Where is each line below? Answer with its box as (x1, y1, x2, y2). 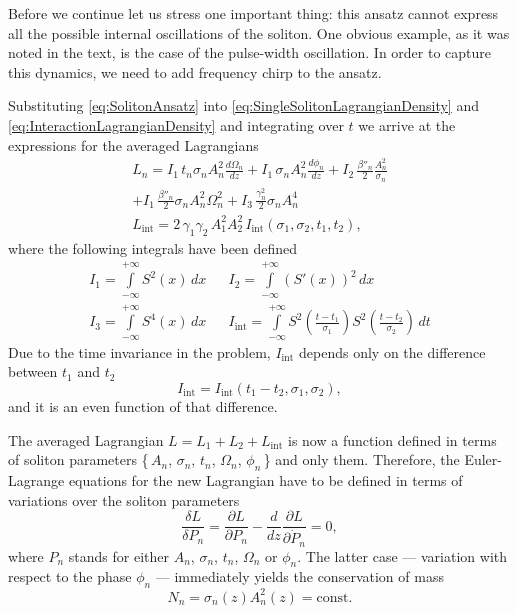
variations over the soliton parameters (8, 489, 240, 510)
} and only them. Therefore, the (263, 449, 460, 470)
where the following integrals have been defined (8, 237, 298, 258)
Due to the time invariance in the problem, (8, 341, 271, 362)
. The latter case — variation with (297, 545, 508, 566)
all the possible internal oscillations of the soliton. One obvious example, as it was (8, 22, 510, 43)
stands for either (68, 545, 170, 566)
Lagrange (8, 469, 65, 490)
